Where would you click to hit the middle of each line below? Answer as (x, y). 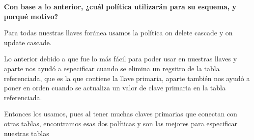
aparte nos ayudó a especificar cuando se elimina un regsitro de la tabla (112, 68)
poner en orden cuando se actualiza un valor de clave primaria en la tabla (115, 88)
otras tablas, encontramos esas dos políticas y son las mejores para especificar (121, 123)
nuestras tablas (27, 133)
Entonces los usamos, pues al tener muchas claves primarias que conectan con (121, 114)
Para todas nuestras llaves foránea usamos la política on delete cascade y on (118, 33)
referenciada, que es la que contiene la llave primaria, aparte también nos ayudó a (127, 78)
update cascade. (28, 42)
